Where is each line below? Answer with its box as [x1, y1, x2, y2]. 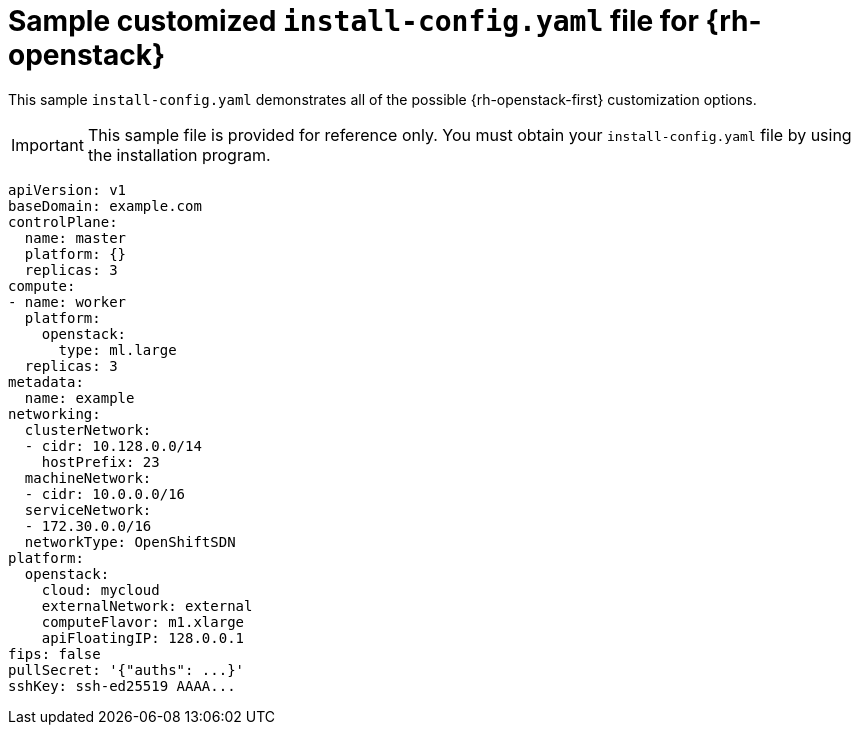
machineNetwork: [24, 469, 152, 486]
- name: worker [8, 293, 127, 310]
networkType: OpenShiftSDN [24, 533, 236, 550]
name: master [24, 229, 127, 246]
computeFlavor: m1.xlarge [41, 613, 245, 630]
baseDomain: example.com [8, 197, 202, 214]
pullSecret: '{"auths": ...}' [8, 661, 245, 678]
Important [11, 134, 84, 155]
